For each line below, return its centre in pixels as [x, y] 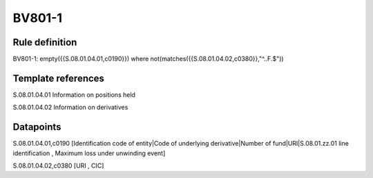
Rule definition [45, 42]
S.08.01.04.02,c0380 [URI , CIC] [58, 166]
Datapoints [37, 127]
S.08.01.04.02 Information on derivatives [70, 107]
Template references [59, 78]
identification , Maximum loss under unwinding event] [89, 153]
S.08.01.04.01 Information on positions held [74, 94]
